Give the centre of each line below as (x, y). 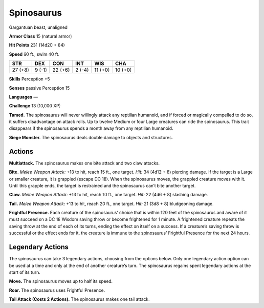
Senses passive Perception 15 (39, 88)
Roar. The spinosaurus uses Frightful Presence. (57, 290)
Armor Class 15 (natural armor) (41, 36)
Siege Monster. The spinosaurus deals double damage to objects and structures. (91, 137)
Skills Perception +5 (30, 79)
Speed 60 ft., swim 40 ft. (34, 54)
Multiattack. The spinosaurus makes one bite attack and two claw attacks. (84, 163)
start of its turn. (25, 272)
